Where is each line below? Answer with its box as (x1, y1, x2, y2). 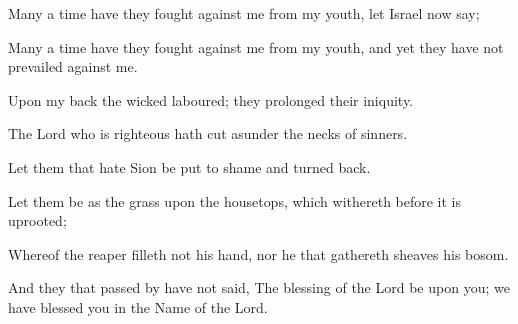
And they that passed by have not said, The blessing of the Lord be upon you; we (8, 277, 510, 298)
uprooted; (8, 210, 67, 231)
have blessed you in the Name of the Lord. (8, 296, 268, 317)
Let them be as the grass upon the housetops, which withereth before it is (8, 190, 462, 211)
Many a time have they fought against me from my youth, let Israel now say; (8, 3, 480, 23)
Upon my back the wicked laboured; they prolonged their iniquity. (8, 89, 414, 110)
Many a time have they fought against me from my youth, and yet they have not (8, 36, 504, 57)
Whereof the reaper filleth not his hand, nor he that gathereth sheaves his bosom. (8, 243, 509, 264)
